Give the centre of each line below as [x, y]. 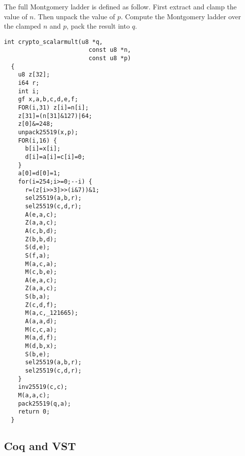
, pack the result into [98, 26]
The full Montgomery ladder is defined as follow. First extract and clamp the [120, 6]
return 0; [34, 412]
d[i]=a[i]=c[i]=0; [55, 157]
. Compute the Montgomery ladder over [181, 16]
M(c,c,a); [41, 329]
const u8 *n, [110, 50]
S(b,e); [37, 354]
